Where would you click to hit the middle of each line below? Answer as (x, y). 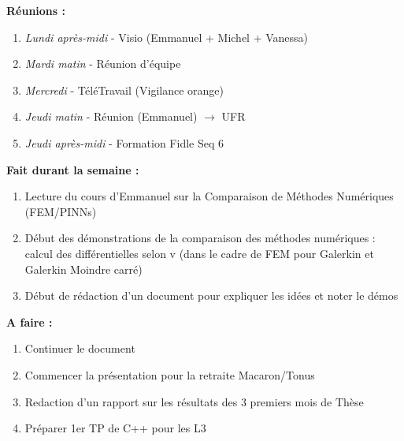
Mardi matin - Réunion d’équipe (103, 64)
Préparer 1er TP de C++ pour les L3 (115, 428)
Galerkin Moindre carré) (83, 269)
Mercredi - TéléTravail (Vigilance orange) (124, 90)
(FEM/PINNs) (61, 211)
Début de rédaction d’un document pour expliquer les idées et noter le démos (211, 295)
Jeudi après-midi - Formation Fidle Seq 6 (124, 142)
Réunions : (36, 10)
